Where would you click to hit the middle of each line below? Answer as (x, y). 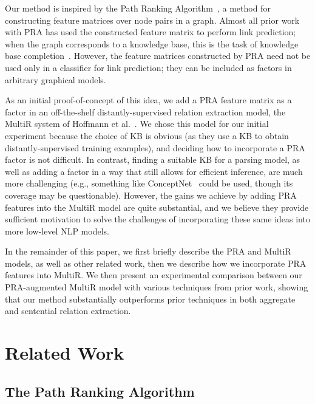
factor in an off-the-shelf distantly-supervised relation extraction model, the (145, 111)
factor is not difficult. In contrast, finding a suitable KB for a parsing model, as (153, 159)
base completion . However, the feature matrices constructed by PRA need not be (158, 56)
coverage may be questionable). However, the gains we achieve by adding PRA (151, 195)
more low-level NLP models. (57, 231)
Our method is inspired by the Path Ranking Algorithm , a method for (138, 8)
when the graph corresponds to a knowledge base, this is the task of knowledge (152, 43)
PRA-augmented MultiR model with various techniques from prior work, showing (157, 287)
